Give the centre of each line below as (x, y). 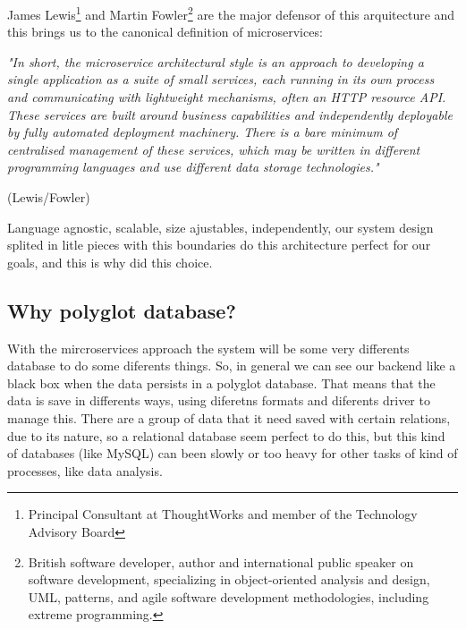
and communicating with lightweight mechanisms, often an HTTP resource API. (227, 97)
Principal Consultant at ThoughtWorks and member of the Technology (223, 514)
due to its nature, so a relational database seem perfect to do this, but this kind (226, 435)
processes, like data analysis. (85, 470)
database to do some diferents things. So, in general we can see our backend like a (232, 365)
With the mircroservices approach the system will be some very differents (208, 348)
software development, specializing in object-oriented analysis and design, (229, 579)
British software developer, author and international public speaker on (221, 561)
